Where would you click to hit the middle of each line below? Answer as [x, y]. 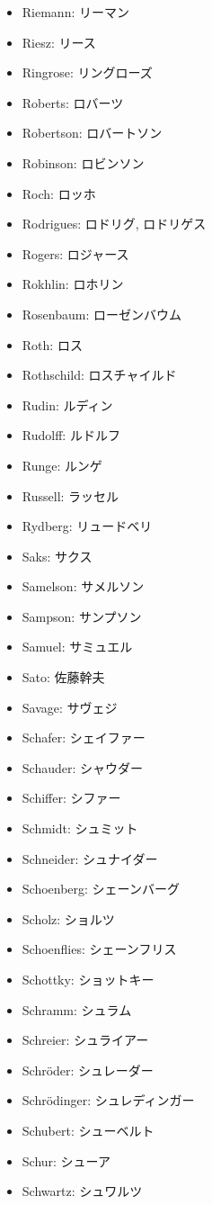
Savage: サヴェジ [70, 707]
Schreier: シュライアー [85, 1040]
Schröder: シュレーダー [88, 1070]
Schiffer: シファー [71, 798]
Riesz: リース [59, 42]
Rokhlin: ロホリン [73, 284]
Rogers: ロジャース [75, 253]
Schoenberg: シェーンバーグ [101, 889]
